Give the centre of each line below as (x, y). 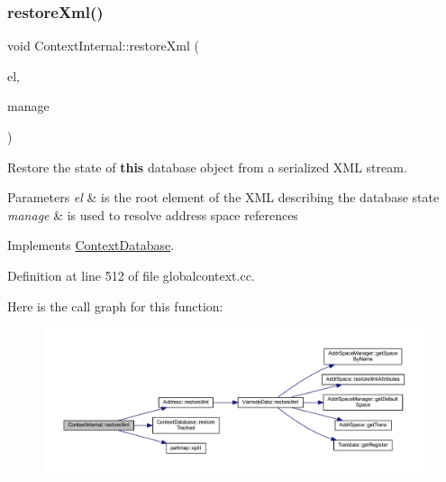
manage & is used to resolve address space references (153, 214)
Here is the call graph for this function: (115, 306)
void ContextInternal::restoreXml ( (103, 46)
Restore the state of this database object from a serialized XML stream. (207, 167)
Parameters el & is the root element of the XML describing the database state (223, 197)
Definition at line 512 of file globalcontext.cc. (131, 275)
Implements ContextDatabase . (91, 245)
